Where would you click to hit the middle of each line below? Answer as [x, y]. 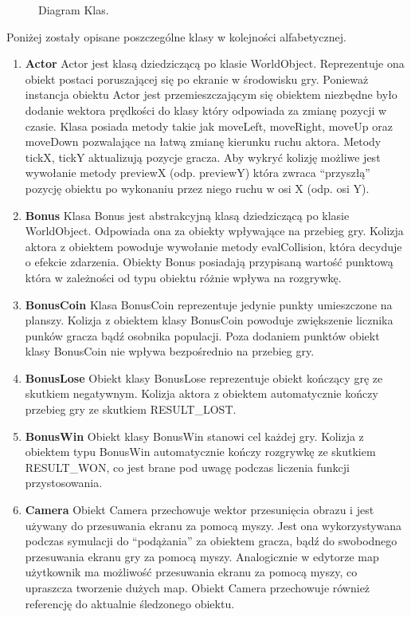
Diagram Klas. [74, 10]
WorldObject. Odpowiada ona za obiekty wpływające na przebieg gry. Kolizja [214, 231]
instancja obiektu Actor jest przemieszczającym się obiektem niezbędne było [211, 94]
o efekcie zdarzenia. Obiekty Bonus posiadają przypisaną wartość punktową [209, 262]
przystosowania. [64, 483]
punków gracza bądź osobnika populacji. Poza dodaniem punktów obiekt [202, 335]
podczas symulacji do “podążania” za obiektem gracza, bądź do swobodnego [211, 541]
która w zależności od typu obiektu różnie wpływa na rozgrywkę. [183, 277]
